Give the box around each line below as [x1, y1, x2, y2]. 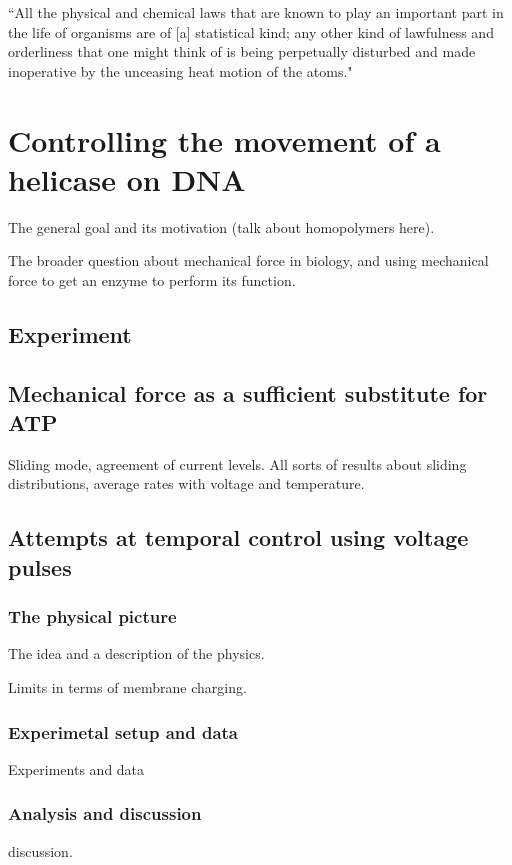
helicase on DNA [8, 158, 246, 199]
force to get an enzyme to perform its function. [8, 269, 296, 290]
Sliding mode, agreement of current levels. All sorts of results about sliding [8, 453, 467, 474]
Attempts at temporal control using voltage [8, 522, 469, 553]
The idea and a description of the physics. [8, 643, 265, 664]
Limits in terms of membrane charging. [8, 677, 247, 698]
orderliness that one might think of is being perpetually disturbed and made [8, 41, 476, 62]
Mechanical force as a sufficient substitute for [8, 377, 488, 408]
